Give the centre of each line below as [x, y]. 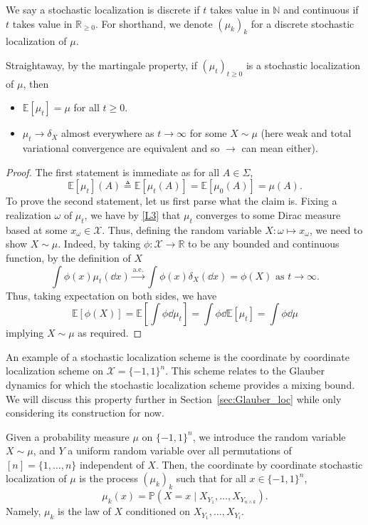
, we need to [336, 229]
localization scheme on [54, 371]
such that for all [211, 478]
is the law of [84, 511]
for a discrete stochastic [303, 23]
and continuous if [321, 9]
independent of [112, 464]
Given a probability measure [68, 436]
